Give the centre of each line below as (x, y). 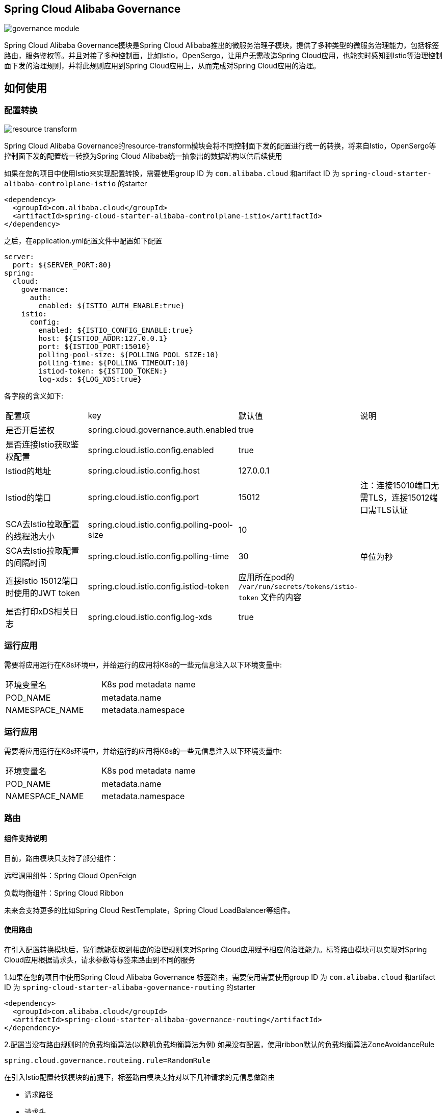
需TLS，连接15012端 (399, 497)
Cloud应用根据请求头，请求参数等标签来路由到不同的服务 (100, 959)
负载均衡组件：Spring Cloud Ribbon (64, 893)
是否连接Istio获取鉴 (42, 444)
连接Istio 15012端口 (42, 581)
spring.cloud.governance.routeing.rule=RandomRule (107, 1060)
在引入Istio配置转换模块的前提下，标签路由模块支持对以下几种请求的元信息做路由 (140, 1077)
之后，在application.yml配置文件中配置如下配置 (83, 240)
